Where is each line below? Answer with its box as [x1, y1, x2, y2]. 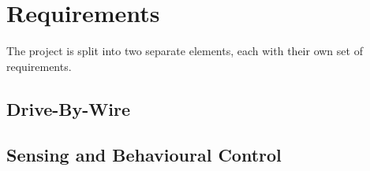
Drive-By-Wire [6, 96, 131, 121]
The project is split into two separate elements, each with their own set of [6, 43, 363, 59]
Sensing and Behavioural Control [6, 143, 282, 167]
